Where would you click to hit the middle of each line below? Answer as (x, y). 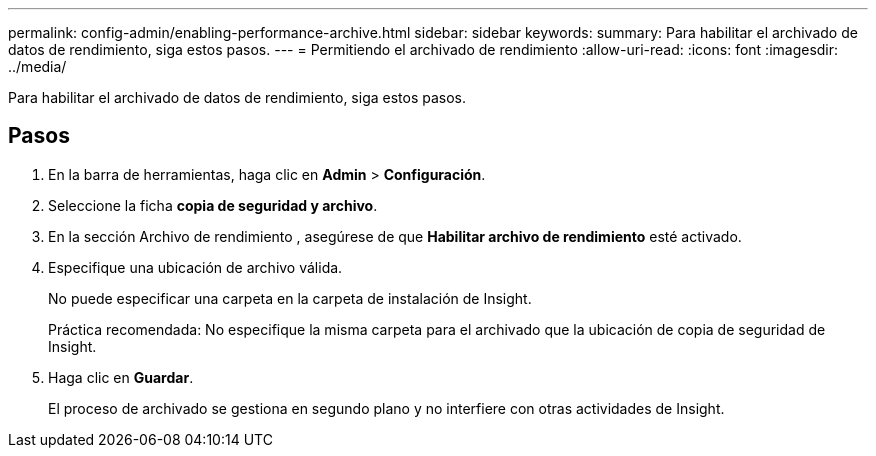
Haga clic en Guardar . (121, 377)
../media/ (37, 66)
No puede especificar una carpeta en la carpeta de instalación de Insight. (290, 298)
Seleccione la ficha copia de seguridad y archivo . (213, 205)
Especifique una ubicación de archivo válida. (195, 267)
